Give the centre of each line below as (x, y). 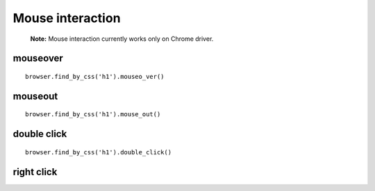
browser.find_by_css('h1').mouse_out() (93, 115)
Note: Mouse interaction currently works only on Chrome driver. (122, 39)
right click (35, 172)
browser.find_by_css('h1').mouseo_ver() (95, 76)
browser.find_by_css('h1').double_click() (99, 152)
